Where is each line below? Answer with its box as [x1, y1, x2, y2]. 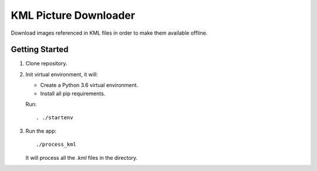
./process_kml [36, 141, 76, 148]
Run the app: [25, 127, 57, 135]
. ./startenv [36, 115, 73, 121]
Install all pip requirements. [40, 90, 106, 97]
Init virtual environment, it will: [25, 71, 98, 78]
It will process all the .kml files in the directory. [25, 154, 138, 161]
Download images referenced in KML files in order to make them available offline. [11, 29, 208, 36]
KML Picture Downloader [11, 9, 135, 22]
